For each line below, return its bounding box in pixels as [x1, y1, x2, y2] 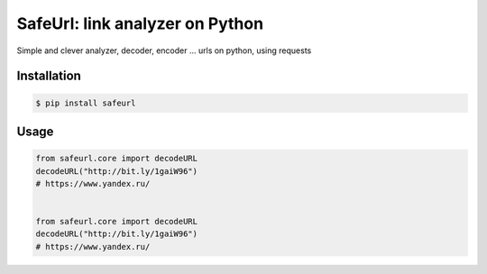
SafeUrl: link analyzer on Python [16, 14, 264, 33]
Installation [16, 68, 81, 84]
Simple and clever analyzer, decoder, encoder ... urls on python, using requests [16, 45, 312, 56]
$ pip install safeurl [35, 97, 136, 108]
